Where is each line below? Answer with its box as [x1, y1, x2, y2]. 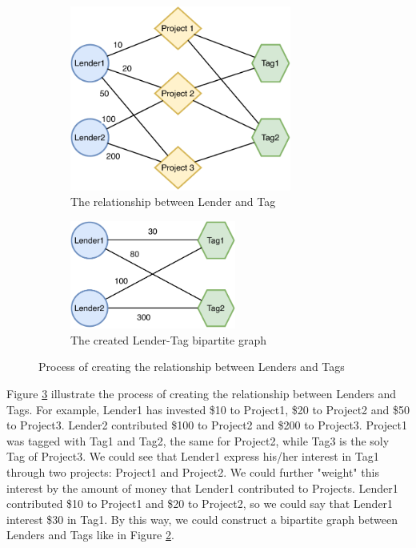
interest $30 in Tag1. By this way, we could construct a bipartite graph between [6, 510, 398, 527]
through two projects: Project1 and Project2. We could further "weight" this [6, 464, 379, 481]
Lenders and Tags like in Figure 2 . [6, 526, 174, 543]
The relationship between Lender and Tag [70, 193, 276, 210]
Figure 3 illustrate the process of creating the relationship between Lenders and [6, 385, 397, 402]
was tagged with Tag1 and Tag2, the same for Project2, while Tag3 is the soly [6, 432, 390, 449]
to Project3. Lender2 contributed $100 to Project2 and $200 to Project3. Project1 [6, 417, 407, 433]
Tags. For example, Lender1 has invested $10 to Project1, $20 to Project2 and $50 [6, 401, 410, 417]
